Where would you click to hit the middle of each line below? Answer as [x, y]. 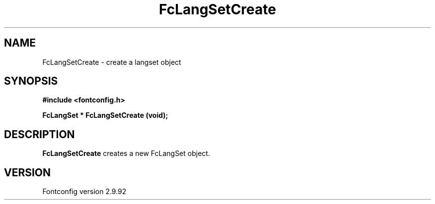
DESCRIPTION [39, 134]
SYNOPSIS [31, 81]
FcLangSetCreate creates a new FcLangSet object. [126, 153]
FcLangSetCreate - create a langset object [112, 62]
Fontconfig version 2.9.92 [84, 192]
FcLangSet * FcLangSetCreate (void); [105, 115]
